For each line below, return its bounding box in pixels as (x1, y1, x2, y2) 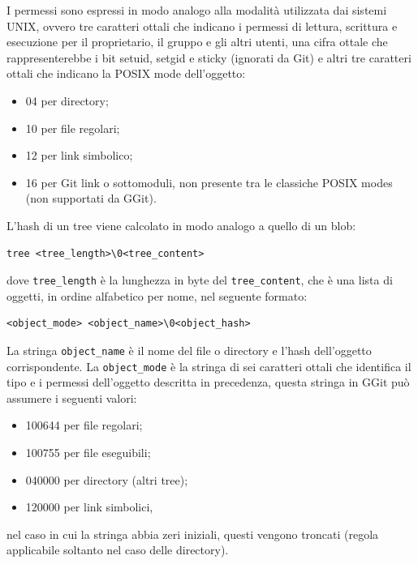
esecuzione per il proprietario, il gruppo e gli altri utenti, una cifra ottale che (6, 33, 388, 50)
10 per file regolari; (25, 119, 120, 136)
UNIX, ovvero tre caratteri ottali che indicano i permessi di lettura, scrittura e (6, 17, 398, 34)
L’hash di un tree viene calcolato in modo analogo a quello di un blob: (6, 216, 356, 233)
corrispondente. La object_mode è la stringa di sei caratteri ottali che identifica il (6, 357, 412, 374)
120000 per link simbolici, (25, 498, 153, 515)
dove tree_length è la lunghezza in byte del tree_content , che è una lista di (6, 271, 393, 288)
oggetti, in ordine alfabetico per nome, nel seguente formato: (6, 287, 308, 304)
